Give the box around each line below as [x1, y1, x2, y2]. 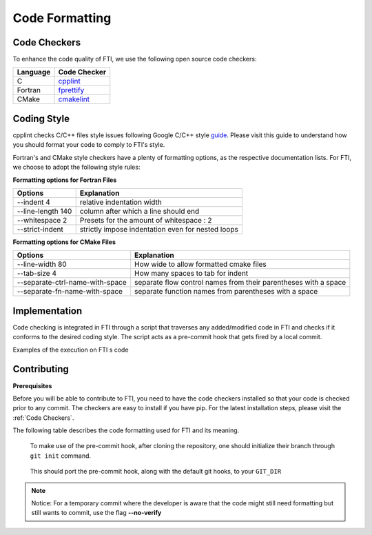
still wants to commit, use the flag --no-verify [31, 509, 162, 517]
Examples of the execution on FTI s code [12, 345, 129, 354]
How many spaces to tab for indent [134, 269, 249, 279]
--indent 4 [17, 197, 51, 207]
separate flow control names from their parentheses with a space [134, 278, 347, 287]
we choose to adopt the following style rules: [12, 163, 141, 172]
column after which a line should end [79, 206, 200, 216]
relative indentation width [79, 197, 162, 207]
